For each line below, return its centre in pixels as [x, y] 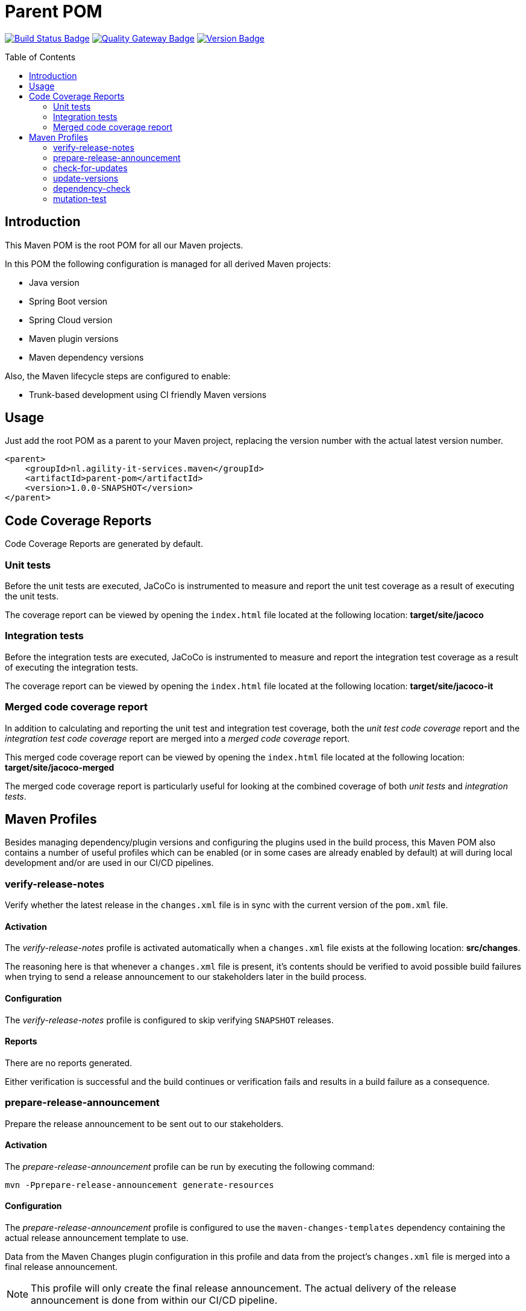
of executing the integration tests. [72, 667]
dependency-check [92, 188]
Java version [54, 282]
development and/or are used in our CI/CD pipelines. [109, 863]
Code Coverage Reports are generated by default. [104, 544]
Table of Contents [40, 57]
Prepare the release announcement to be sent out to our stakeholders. [144, 1123]
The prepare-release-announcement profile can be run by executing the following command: [190, 1166]
